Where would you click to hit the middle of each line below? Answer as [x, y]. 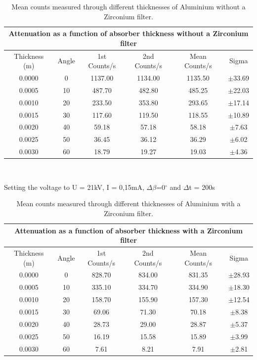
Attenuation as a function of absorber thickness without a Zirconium [128, 33]
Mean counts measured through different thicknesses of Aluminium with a [128, 203]
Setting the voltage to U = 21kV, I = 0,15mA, [74, 187]
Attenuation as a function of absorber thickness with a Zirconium [128, 230]
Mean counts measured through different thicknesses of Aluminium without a [128, 6]
